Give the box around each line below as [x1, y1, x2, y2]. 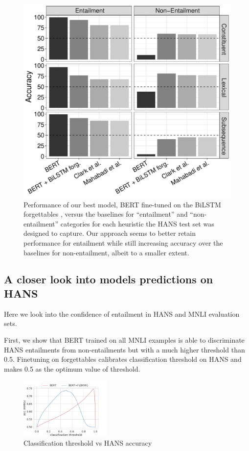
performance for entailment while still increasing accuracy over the [23, 237, 223, 248]
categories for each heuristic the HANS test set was [60, 218, 214, 228]
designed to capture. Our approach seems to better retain [23, 228, 196, 238]
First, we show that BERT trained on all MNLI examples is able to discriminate [4, 334, 245, 345]
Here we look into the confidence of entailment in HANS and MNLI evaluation [4, 308, 240, 319]
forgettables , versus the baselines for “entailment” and [23, 209, 188, 219]
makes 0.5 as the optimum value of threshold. [4, 363, 140, 374]
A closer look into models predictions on [4, 271, 213, 286]
